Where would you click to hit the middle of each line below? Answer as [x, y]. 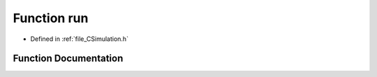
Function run [51, 18]
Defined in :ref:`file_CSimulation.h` [80, 39]
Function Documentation [68, 59]
